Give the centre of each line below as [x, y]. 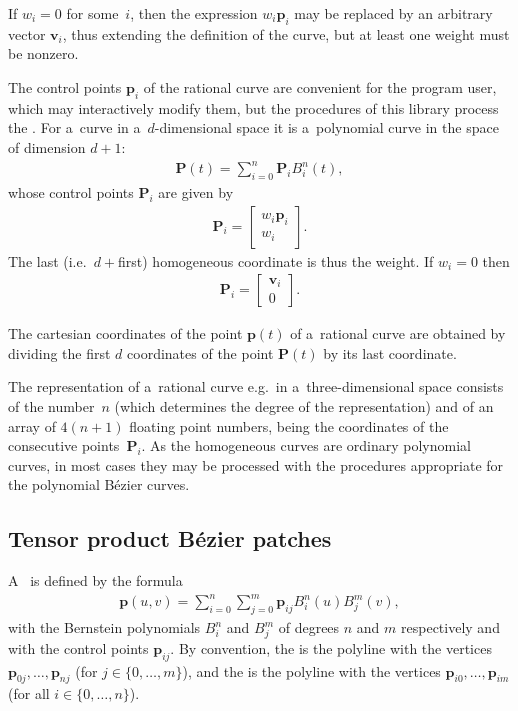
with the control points [78, 647]
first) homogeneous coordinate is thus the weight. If [276, 260]
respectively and [450, 627]
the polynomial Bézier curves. [99, 484]
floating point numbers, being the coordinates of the [289, 425]
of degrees [309, 627]
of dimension [47, 146]
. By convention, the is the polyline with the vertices [331, 647]
